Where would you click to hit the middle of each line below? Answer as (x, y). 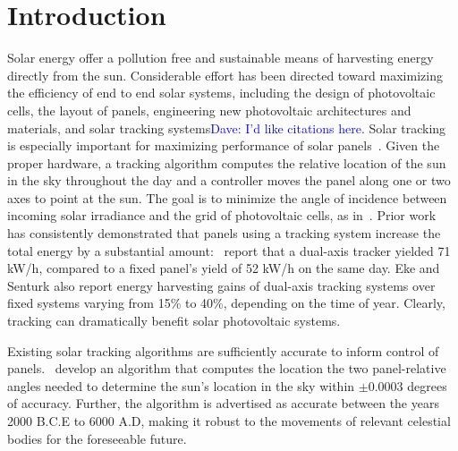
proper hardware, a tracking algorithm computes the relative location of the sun (227, 162)
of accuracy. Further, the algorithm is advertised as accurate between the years (223, 403)
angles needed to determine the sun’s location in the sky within (181, 385)
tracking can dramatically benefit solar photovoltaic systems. (174, 321)
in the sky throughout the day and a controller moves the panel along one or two (229, 180)
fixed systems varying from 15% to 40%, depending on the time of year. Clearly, (226, 303)
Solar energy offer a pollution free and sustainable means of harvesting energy (221, 58)
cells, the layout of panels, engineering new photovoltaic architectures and (209, 110)
